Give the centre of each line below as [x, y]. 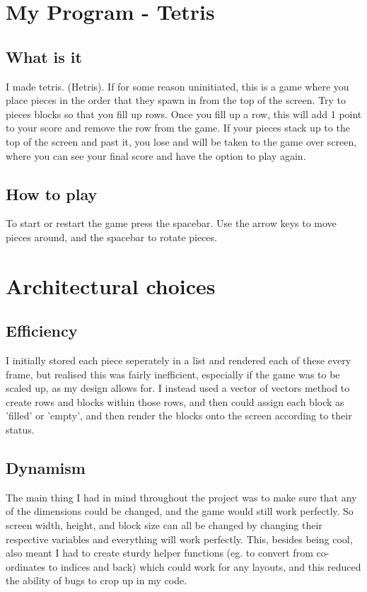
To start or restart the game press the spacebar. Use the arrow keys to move [171, 223]
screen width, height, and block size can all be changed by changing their [164, 525]
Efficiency [42, 331]
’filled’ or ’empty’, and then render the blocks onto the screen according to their [179, 416]
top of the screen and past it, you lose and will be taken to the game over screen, [181, 141]
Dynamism [46, 468]
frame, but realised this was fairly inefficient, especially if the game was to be [173, 374]
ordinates [26, 566]
